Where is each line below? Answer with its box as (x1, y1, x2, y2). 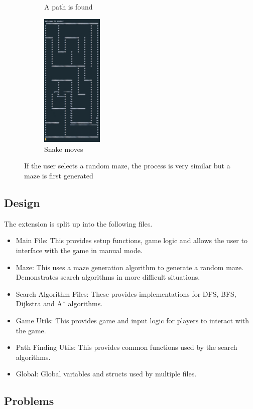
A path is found (44, 2, 93, 12)
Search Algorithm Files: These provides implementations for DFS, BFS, (16, 288, 236, 299)
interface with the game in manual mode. (16, 245, 143, 256)
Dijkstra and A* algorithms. (16, 298, 103, 309)
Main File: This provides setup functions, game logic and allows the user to (16, 235, 247, 246)
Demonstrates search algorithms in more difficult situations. (16, 272, 200, 282)
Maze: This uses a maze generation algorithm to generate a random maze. (16, 262, 244, 272)
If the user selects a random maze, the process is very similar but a (24, 160, 230, 171)
